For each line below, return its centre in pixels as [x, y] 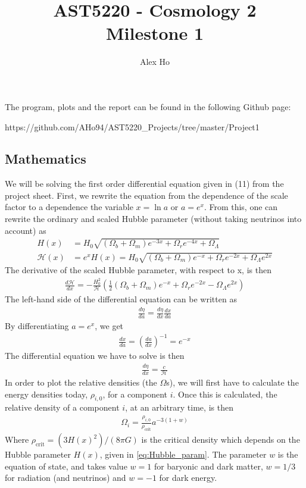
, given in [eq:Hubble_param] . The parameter [183, 454]
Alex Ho [155, 62]
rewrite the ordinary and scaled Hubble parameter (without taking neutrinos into [153, 219]
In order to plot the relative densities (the [81, 382]
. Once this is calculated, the [225, 394]
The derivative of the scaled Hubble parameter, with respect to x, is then [138, 270]
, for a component [135, 394]
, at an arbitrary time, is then [179, 407]
